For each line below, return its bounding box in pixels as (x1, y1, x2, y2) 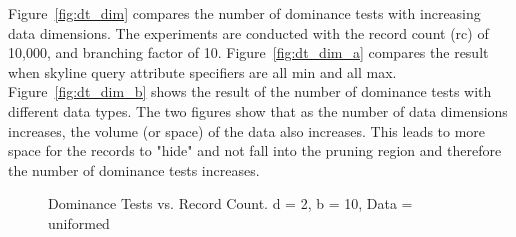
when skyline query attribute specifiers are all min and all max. (8, 61, 397, 82)
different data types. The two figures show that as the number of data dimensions (8, 100, 508, 121)
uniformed (48, 212, 110, 233)
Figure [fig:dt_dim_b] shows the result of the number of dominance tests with (8, 81, 492, 102)
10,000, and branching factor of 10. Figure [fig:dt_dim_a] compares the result (8, 42, 489, 63)
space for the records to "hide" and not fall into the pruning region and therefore (8, 140, 502, 161)
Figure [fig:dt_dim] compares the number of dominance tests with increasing (8, 3, 481, 23)
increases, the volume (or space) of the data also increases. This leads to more (8, 120, 486, 141)
